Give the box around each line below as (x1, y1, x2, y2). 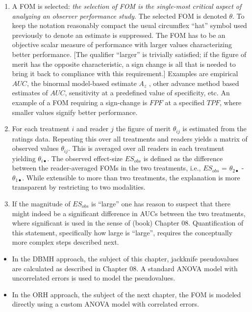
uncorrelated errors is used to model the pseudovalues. (12, 273, 176, 283)
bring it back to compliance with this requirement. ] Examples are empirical (12, 68, 238, 79)
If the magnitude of (12, 199, 71, 208)
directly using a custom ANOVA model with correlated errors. (12, 299, 199, 309)
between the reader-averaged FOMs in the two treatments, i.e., (12, 163, 201, 173)
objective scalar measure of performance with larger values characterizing (12, 39, 232, 50)
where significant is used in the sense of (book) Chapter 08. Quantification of (12, 218, 244, 228)
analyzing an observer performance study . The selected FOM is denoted (12, 10, 227, 21)
